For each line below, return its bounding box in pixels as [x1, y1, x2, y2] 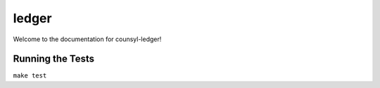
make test [13, 72, 47, 80]
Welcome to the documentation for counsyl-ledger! [13, 35, 162, 43]
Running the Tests [13, 53, 95, 65]
